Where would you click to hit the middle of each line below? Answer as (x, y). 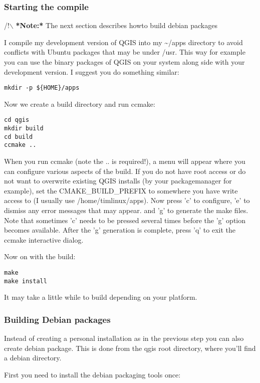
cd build (19, 137)
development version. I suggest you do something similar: (92, 71)
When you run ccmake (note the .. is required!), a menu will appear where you (125, 161)
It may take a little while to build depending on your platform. (101, 297)
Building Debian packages (57, 319)
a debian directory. (33, 358)
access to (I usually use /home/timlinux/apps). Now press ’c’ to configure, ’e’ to (127, 200)
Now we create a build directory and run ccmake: (80, 104)
